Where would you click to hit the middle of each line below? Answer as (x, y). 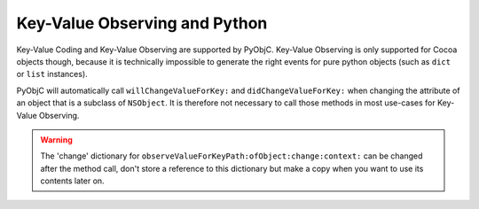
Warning (56, 139)
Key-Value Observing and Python (142, 23)
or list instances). (52, 74)
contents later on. (73, 181)
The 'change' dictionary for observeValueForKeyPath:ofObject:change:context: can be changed (232, 156)
